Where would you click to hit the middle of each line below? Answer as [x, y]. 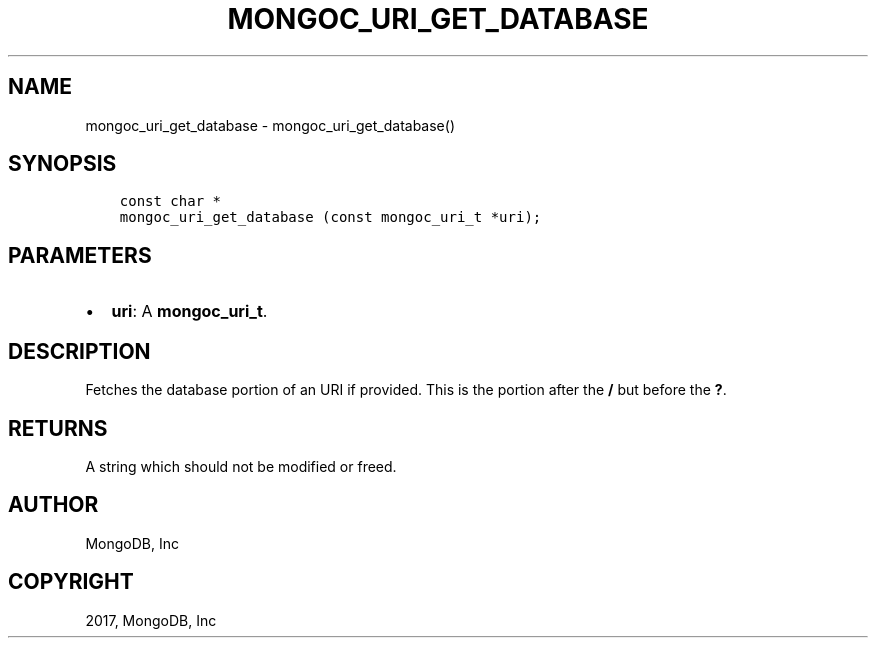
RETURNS [58, 428]
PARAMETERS [80, 255]
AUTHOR [53, 505]
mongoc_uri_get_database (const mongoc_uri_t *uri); [330, 217]
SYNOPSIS [62, 164]
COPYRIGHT [71, 582]
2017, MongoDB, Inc [151, 620]
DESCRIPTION [79, 351]
